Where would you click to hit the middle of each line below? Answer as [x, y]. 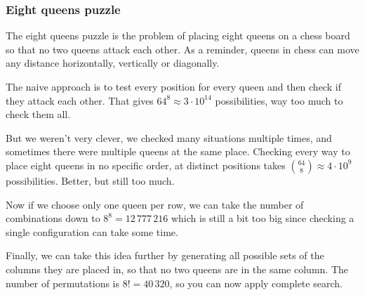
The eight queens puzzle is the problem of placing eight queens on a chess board [178, 35]
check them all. [38, 114]
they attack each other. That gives [80, 100]
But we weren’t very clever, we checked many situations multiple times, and [169, 137]
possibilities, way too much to [279, 100]
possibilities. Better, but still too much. [90, 180]
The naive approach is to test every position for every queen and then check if [173, 86]
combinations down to [53, 218]
